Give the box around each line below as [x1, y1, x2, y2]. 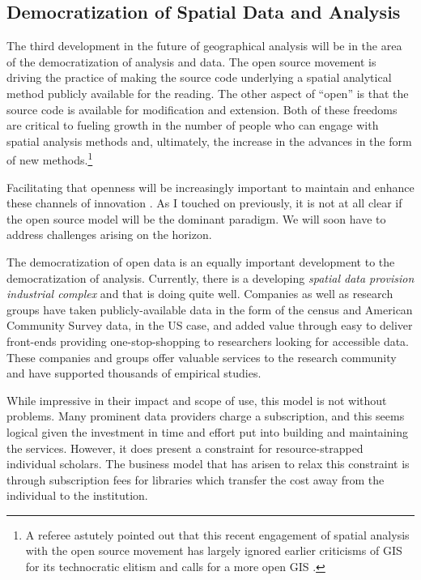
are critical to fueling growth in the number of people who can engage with [6, 117, 379, 134]
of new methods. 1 [6, 149, 93, 168]
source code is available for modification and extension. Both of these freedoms [6, 100, 398, 117]
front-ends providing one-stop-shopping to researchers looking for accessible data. [6, 332, 410, 349]
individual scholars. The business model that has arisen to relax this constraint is [6, 455, 410, 472]
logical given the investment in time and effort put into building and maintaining [6, 423, 408, 440]
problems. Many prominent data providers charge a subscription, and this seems [6, 407, 405, 424]
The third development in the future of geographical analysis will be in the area [6, 37, 402, 54]
